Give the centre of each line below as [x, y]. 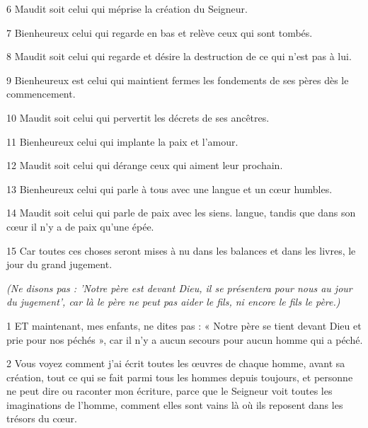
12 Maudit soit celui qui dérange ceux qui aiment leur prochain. [145, 165]
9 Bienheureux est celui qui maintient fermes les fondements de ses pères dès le [178, 80]
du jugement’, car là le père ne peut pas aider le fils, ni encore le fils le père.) [173, 302]
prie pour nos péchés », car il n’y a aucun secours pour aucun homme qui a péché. [185, 339]
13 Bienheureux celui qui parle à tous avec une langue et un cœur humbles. [169, 189]
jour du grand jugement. [59, 264]
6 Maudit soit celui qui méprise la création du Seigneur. [127, 8]
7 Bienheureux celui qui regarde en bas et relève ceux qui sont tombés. [160, 32]
